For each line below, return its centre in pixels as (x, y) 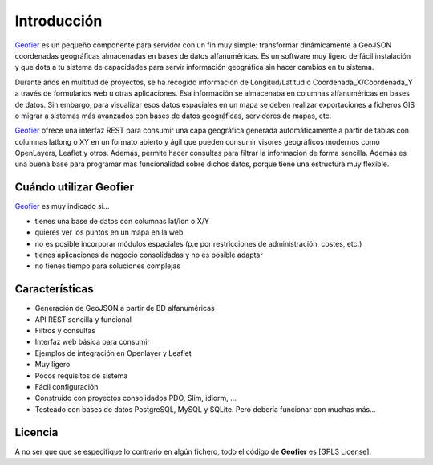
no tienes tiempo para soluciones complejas (107, 266)
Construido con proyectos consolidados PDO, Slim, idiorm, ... (136, 398)
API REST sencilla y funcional (83, 319)
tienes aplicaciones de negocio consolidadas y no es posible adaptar (149, 255)
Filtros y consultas (65, 330)
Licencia (36, 432)
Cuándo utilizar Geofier (74, 188)
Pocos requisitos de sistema (81, 375)
